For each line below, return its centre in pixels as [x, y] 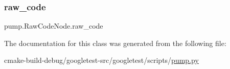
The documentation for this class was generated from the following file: [115, 43]
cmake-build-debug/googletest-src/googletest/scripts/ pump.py [101, 60]
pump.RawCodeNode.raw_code [54, 26]
